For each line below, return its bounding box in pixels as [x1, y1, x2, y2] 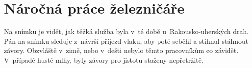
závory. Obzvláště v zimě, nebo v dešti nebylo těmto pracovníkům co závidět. [4, 45, 239, 55]
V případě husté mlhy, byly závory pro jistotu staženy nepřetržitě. [4, 54, 203, 65]
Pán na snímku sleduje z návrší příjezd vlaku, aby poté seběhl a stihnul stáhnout [4, 35, 249, 46]
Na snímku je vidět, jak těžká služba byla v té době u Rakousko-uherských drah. [4, 26, 249, 36]
